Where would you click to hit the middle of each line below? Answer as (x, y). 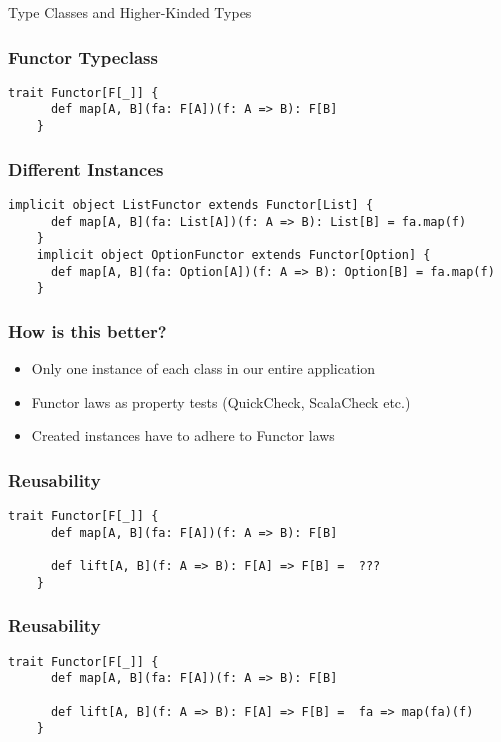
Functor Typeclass (83, 56)
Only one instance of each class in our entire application (203, 368)
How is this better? (87, 330)
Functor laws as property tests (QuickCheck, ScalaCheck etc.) (221, 401)
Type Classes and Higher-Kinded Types (130, 12)
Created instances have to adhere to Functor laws (183, 435)
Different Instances (86, 168)
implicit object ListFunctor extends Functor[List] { (191, 205)
